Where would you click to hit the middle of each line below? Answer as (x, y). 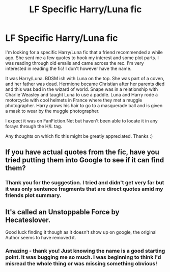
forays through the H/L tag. (34, 126)
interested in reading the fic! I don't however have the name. (68, 68)
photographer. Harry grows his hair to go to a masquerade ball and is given (84, 105)
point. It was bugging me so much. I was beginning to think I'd (83, 257)
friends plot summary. (33, 195)
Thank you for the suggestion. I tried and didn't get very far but (85, 183)
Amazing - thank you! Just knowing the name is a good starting (85, 251)
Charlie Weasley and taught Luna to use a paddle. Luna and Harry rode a (82, 94)
